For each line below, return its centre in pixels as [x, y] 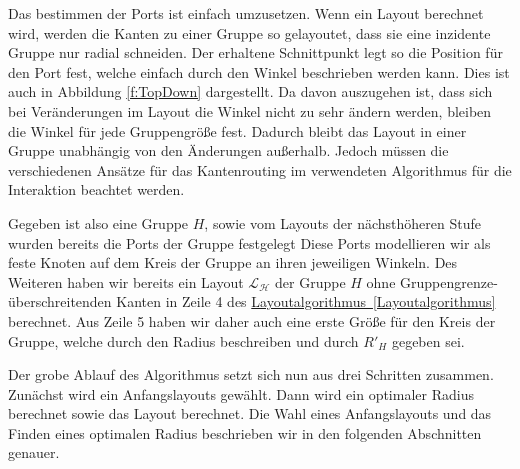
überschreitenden [60, 301]
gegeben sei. [428, 340]
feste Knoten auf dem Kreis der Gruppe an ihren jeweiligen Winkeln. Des [233, 262]
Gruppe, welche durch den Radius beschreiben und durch [183, 340]
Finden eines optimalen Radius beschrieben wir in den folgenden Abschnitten [245, 432]
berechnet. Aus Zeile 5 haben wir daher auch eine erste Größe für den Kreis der [252, 320]
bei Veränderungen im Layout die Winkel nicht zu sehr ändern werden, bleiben [250, 110]
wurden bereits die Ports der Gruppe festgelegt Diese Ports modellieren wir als [249, 242]
